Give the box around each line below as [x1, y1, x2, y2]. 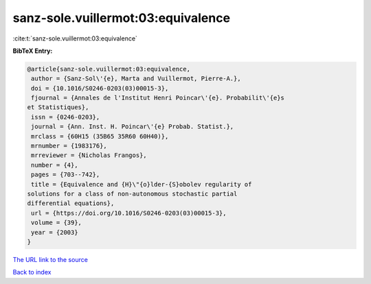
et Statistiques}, [27, 104, 89, 111]
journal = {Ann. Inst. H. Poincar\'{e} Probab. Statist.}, [31, 123, 234, 130]
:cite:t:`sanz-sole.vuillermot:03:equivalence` [12, 34, 137, 43]
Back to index [12, 268, 52, 276]
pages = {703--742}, [31, 171, 100, 178]
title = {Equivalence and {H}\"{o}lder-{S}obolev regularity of [31, 180, 252, 188]
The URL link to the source [12, 255, 89, 263]
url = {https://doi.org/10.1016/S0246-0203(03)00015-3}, [31, 209, 227, 217]
